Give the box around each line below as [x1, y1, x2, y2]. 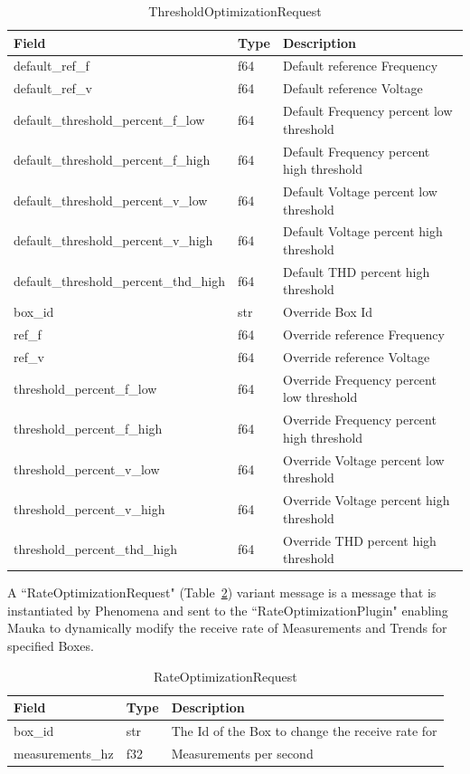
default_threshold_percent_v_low [14, 190, 208, 209]
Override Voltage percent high [282, 491, 450, 510]
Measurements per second [171, 743, 314, 762]
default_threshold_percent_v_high [14, 231, 213, 250]
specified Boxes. [7, 636, 94, 655]
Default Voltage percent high [282, 222, 443, 241]
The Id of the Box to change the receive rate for [171, 721, 437, 741]
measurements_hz [14, 743, 114, 762]
